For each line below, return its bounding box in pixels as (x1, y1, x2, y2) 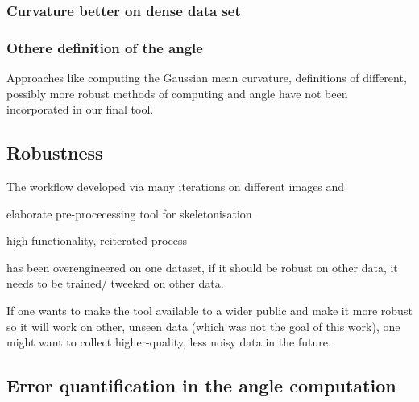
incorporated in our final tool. (6, 101, 154, 118)
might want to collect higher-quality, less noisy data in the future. (6, 334, 331, 350)
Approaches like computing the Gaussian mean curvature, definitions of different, (6, 69, 407, 86)
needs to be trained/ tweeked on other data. (6, 275, 224, 292)
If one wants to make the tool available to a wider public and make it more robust (6, 302, 413, 319)
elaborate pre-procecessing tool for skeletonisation (6, 205, 252, 222)
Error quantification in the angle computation (6, 373, 396, 398)
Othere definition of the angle (6, 37, 203, 57)
